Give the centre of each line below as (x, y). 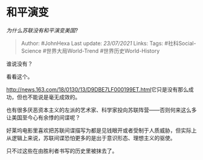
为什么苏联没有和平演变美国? (42, 30)
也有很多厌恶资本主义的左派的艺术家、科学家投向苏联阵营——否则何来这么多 (101, 110)
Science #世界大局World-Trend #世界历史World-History (90, 51)
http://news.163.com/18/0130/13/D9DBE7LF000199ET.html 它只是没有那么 (97, 89)
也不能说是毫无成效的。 (51, 97)
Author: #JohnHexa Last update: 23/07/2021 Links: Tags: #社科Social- (108, 43)
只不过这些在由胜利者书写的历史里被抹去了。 (62, 151)
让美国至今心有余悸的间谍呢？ (43, 117)
